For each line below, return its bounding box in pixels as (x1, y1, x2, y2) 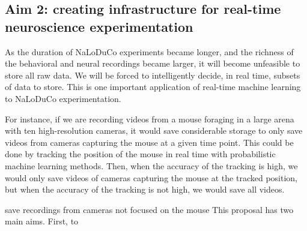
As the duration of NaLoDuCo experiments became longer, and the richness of (5, 45, 294, 58)
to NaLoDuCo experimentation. (5, 92, 121, 104)
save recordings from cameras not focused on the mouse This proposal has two (5, 203, 294, 215)
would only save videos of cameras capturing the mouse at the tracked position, (5, 171, 297, 184)
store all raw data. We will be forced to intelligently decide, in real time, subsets (5, 68, 300, 81)
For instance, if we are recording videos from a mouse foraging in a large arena (5, 112, 294, 125)
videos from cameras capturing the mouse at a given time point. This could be (5, 136, 294, 148)
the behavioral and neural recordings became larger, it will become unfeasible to (5, 57, 300, 70)
